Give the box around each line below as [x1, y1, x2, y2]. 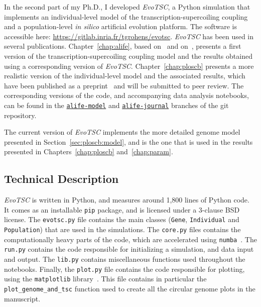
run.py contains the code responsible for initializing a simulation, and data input [4, 244, 254, 254]
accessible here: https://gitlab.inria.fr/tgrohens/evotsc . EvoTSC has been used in [4, 31, 254, 41]
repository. [4, 110, 37, 120]
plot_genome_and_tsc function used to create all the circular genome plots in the [4, 283, 255, 294]
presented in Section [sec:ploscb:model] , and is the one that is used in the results [4, 136, 253, 147]
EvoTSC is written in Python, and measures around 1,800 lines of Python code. [4, 194, 249, 205]
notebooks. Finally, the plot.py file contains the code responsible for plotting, [4, 263, 245, 274]
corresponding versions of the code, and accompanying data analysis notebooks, [4, 90, 249, 100]
